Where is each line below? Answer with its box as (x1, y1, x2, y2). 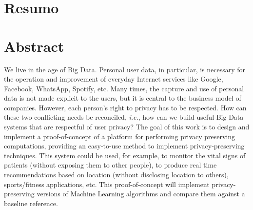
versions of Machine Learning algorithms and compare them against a (37, 189, 245, 199)
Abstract (4, 36, 64, 56)
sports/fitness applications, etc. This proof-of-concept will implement (4, 179, 210, 189)
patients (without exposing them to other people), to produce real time (4, 160, 217, 170)
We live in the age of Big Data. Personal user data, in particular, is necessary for (4, 64, 246, 74)
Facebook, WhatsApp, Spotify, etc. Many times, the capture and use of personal (4, 83, 244, 93)
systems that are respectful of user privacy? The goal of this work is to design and (4, 122, 250, 132)
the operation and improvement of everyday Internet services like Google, (4, 74, 223, 84)
